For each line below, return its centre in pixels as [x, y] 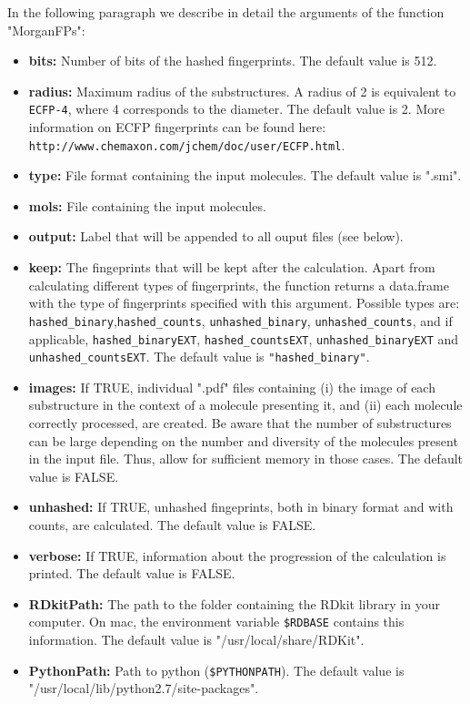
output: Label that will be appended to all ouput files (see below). [216, 236]
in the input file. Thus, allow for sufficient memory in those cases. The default [246, 459]
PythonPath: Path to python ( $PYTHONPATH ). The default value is [216, 670]
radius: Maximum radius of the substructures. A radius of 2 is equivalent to [242, 91]
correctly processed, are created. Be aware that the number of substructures [240, 423]
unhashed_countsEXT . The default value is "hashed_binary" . [199, 357]
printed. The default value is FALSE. [132, 573]
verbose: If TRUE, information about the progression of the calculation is [237, 555]
